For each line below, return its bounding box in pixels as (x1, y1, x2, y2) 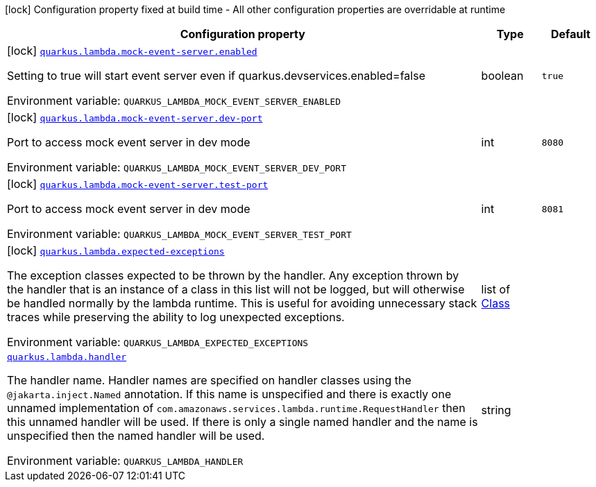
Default (550, 27, 590, 41)
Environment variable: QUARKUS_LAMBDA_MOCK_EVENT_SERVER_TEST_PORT (7, 227, 352, 241)
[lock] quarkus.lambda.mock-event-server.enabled (7, 44, 257, 58)
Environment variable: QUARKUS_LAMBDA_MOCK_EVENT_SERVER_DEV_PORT (7, 160, 346, 174)
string (481, 402, 511, 417)
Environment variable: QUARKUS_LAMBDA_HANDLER (7, 454, 244, 468)
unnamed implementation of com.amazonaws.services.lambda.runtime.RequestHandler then (7, 401, 466, 415)
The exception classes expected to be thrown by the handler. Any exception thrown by (7, 268, 459, 282)
